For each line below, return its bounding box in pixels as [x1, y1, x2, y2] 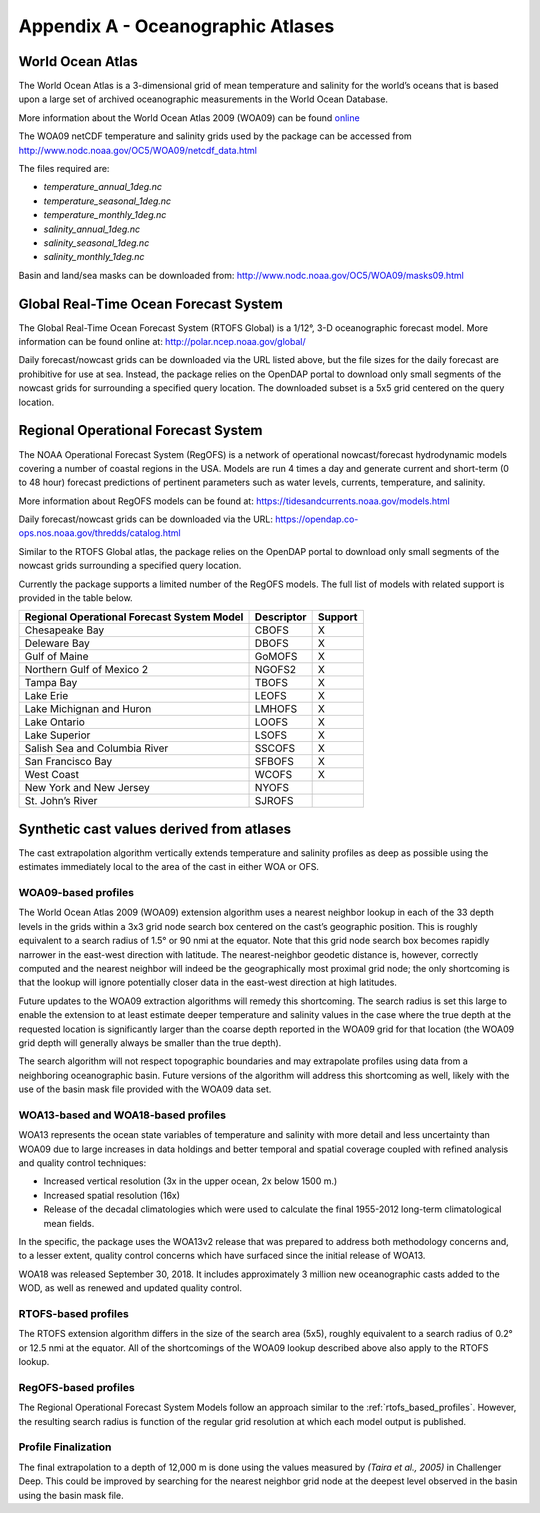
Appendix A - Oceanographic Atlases [18, 15, 335, 37]
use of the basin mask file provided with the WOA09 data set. [18, 1083, 272, 1095]
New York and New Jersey [24, 781, 150, 795]
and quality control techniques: [18, 1157, 147, 1169]
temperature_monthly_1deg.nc [43, 209, 167, 221]
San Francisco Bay [24, 755, 113, 769]
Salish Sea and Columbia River [24, 741, 169, 755]
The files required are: [18, 163, 110, 175]
